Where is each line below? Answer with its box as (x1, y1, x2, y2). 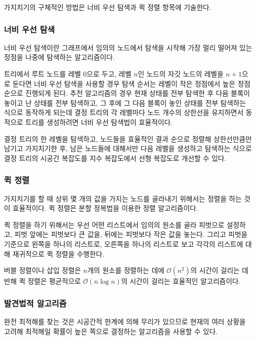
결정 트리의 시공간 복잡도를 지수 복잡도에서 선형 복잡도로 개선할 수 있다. (4, 152, 226, 163)
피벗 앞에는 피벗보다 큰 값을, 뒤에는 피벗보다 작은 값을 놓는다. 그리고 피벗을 (14, 229, 248, 239)
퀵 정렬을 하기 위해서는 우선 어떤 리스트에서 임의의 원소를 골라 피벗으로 (4, 219, 224, 229)
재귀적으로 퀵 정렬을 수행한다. (12, 248, 104, 259)
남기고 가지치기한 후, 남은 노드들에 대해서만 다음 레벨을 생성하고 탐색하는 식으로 (4, 143, 252, 153)
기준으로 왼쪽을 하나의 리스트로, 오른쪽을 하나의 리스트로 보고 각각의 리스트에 (4, 238, 243, 249)
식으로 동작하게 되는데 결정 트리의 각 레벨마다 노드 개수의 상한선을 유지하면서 (4, 107, 244, 117)
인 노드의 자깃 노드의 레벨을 (137, 69, 224, 78)
